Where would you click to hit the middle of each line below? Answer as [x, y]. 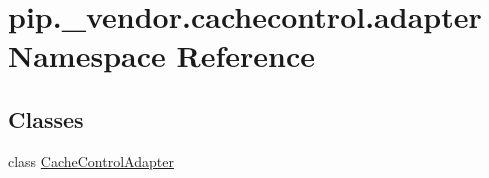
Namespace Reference [161, 55]
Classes [46, 118]
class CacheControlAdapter [91, 160]
